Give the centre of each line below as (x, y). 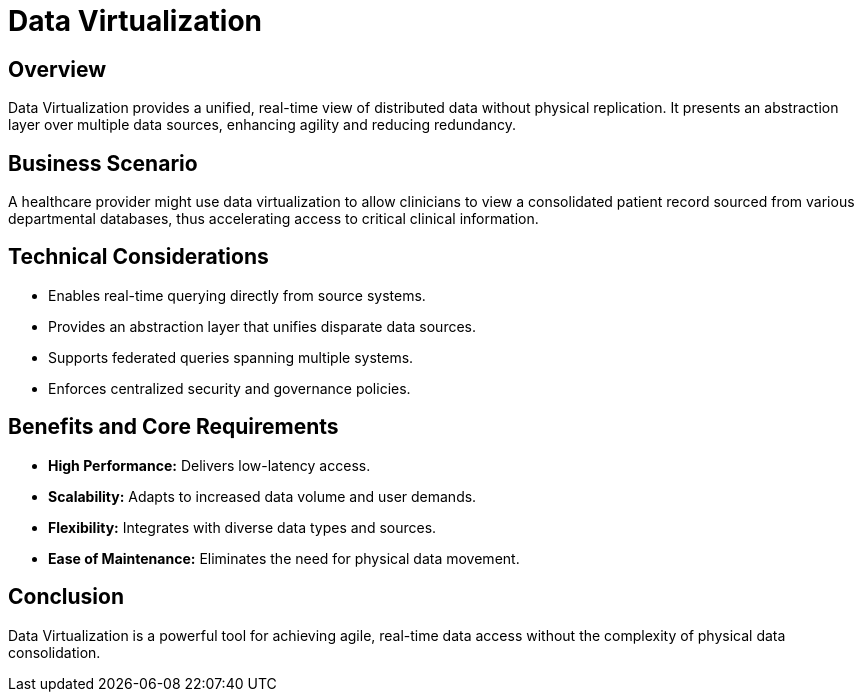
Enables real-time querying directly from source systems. (237, 295)
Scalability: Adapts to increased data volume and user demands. (262, 496)
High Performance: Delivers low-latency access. (209, 465)
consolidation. (54, 652)
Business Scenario (103, 163)
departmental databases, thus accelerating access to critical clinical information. (273, 219)
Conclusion (66, 597)
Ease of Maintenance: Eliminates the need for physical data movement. (284, 558)
